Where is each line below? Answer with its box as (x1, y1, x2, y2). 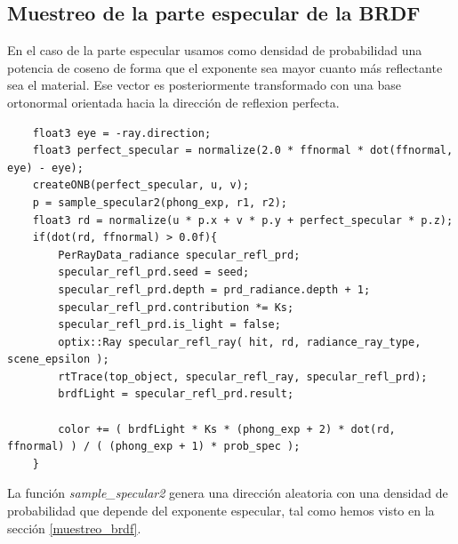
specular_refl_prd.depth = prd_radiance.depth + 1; (58, 283, 371, 296)
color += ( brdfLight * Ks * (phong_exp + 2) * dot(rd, (58, 422, 396, 436)
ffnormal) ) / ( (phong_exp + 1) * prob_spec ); (7, 440, 301, 453)
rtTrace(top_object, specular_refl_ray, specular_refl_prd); (58, 370, 428, 383)
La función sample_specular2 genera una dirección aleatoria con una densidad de (7, 484, 448, 502)
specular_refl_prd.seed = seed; (58, 266, 250, 279)
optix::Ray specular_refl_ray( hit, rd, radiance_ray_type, (58, 335, 422, 348)
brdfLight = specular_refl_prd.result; (58, 388, 294, 401)
